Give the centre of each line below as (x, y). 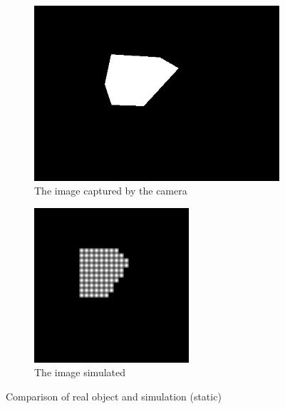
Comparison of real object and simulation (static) (114, 397)
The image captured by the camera (111, 191)
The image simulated (80, 372)
